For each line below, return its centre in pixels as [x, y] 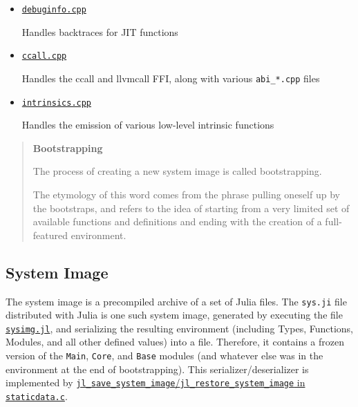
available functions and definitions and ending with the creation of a [177, 221]
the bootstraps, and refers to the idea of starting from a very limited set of [191, 208]
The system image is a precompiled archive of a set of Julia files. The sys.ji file [176, 301]
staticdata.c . [37, 396]
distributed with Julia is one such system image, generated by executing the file [174, 315]
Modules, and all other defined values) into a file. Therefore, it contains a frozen [175, 342]
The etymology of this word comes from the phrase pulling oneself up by [186, 194]
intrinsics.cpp [57, 103]
